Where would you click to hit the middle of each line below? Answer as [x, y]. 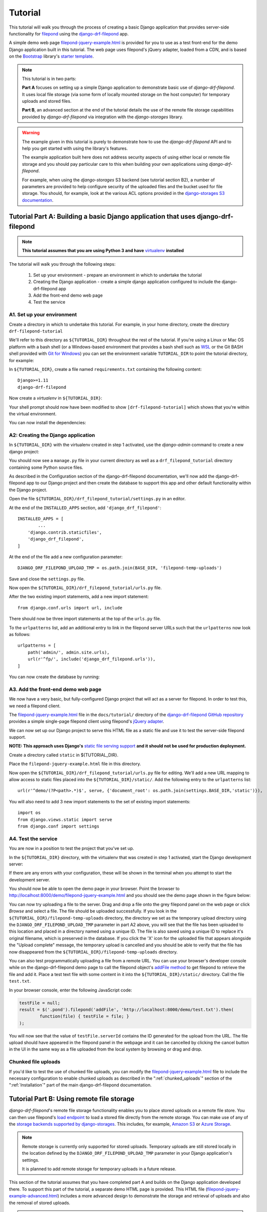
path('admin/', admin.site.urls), [69, 652]
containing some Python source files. [46, 467]
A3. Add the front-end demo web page [55, 689]
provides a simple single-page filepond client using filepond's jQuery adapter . [86, 721]
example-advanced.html [33, 1196]
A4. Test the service [33, 839]
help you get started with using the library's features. [75, 148]
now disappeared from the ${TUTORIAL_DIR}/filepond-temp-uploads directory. [93, 952]
